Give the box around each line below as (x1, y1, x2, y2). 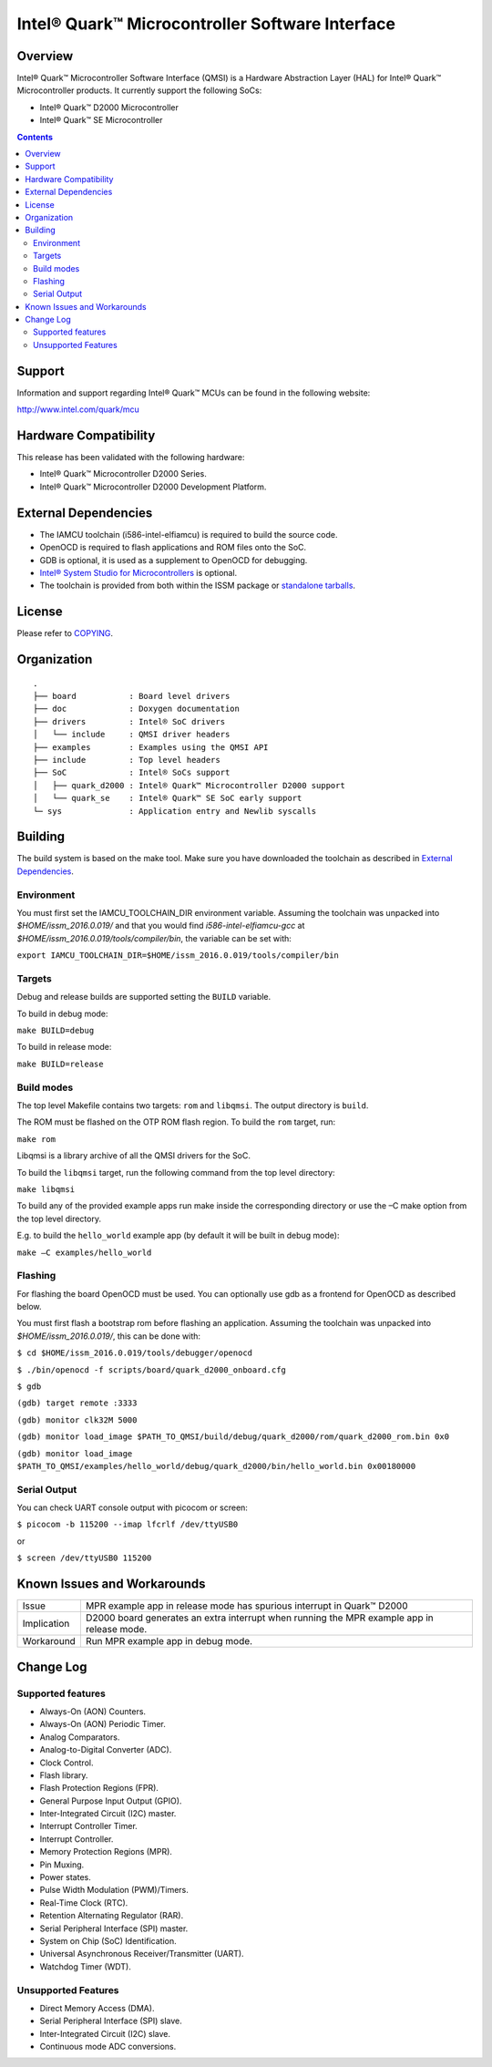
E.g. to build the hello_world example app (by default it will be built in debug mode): (16, 1230, 340, 1241)
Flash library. (39, 1769, 88, 1781)
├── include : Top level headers (33, 755, 220, 765)
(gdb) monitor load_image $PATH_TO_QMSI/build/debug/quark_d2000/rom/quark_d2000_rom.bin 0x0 (16, 1432, 450, 1442)
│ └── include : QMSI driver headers (33, 729, 231, 740)
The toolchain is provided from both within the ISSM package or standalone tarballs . (39, 580, 355, 591)
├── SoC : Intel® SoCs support (33, 767, 231, 778)
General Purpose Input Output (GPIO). (39, 1795, 182, 1806)
